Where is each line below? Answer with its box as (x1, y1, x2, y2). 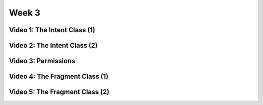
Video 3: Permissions (9, 57, 75, 65)
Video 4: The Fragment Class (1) (9, 72, 109, 81)
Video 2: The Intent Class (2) (9, 41, 98, 50)
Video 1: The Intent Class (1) (9, 26, 95, 34)
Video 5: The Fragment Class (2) (9, 88, 110, 96)
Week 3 (9, 7, 40, 18)
